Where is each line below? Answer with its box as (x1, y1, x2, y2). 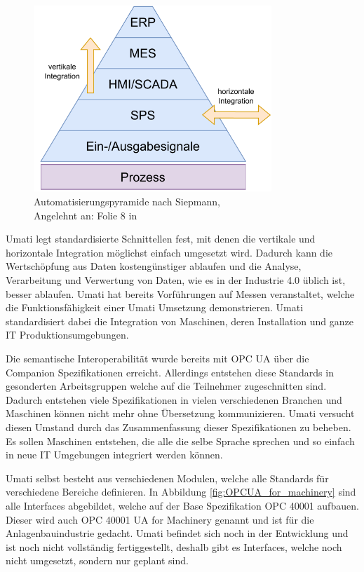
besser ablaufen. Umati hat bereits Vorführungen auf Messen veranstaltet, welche (6, 286, 355, 301)
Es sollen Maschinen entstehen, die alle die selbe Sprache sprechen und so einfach (6, 433, 355, 448)
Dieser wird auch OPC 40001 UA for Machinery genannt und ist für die (6, 512, 314, 526)
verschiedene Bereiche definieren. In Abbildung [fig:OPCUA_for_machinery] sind (6, 484, 356, 499)
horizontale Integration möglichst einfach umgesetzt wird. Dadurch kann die (6, 245, 333, 259)
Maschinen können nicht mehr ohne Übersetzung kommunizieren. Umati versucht (6, 406, 355, 421)
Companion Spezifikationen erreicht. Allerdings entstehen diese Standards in (6, 365, 334, 379)
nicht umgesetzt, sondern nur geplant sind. (6, 553, 189, 568)
